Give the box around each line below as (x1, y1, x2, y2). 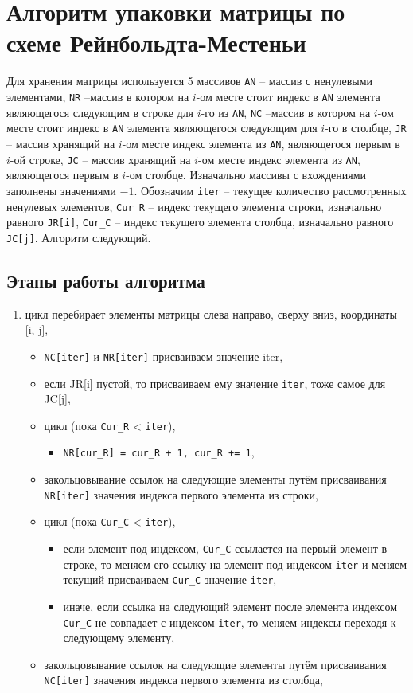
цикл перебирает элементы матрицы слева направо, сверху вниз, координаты (25, 305, 397, 322)
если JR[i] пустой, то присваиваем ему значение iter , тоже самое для (44, 374, 386, 391)
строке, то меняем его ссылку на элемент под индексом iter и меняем (63, 555, 407, 572)
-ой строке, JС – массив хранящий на (10, 151, 191, 167)
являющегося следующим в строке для (6, 104, 194, 120)
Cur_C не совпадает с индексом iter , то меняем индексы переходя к (63, 613, 396, 630)
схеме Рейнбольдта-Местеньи (6, 26, 306, 59)
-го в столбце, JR (325, 119, 407, 136)
